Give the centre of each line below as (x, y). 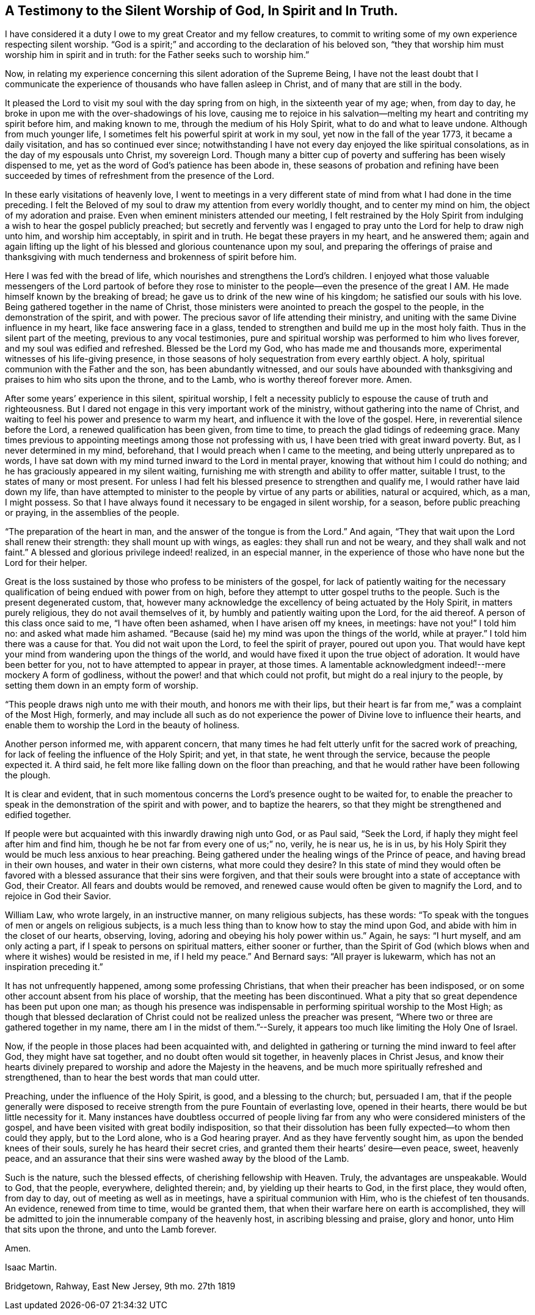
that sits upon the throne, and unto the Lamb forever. (111, 1230)
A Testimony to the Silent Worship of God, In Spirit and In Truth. (202, 11)
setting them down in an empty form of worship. (102, 686)
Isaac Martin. (31, 1267)
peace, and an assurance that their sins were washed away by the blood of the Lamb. (177, 1159)
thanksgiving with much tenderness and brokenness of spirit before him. (151, 257)
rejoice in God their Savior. (58, 896)
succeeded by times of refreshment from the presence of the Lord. (140, 176)
